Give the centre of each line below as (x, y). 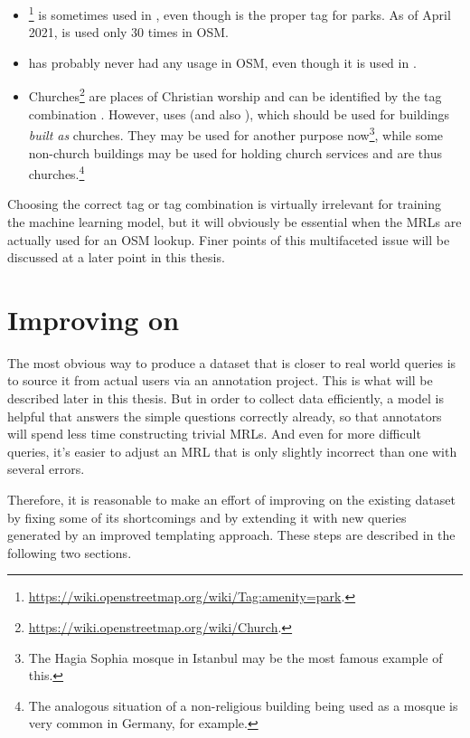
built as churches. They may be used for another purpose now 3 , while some (236, 133)
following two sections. (70, 552)
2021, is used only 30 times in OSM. (128, 32)
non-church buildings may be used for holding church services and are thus (235, 152)
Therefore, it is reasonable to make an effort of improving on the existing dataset (231, 500)
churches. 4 (56, 172)
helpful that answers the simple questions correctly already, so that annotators (225, 416)
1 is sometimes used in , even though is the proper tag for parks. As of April (240, 13)
